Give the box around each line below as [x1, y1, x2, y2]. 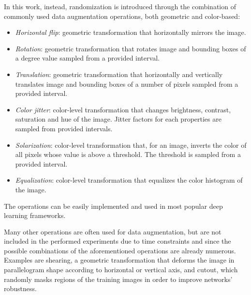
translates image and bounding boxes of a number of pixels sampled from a [15, 78, 238, 89]
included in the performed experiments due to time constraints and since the [4, 236, 231, 246]
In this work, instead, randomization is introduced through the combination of [4, 1, 236, 11]
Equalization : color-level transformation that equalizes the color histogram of [15, 175, 243, 185]
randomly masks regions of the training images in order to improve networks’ [4, 274, 233, 284]
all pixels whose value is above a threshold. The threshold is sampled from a [15, 149, 241, 159]
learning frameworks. [4, 210, 66, 220]
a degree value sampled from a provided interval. [15, 53, 160, 63]
